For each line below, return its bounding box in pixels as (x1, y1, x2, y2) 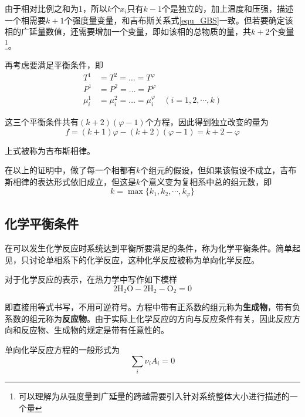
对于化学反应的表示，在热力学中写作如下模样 (5, 273, 177, 285)
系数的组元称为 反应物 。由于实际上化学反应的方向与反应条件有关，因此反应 (5, 312, 292, 324)
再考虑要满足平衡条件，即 (5, 59, 103, 71)
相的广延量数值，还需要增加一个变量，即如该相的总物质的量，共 (5, 25, 251, 38)
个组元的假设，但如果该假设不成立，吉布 (140, 164, 297, 176)
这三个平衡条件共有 (5, 115, 79, 127)
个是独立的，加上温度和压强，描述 (161, 2, 293, 14)
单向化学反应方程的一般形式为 (5, 344, 120, 355)
